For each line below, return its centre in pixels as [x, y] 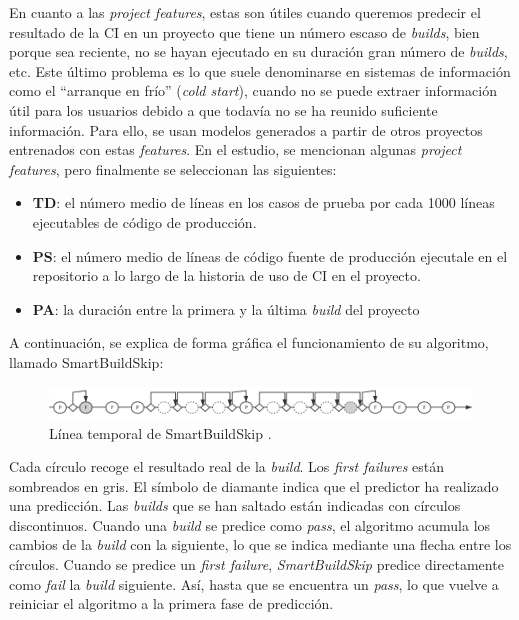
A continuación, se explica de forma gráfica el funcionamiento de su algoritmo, [249, 342]
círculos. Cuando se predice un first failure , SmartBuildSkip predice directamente [256, 564]
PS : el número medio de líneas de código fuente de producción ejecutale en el [270, 255]
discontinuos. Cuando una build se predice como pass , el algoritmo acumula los [250, 524]
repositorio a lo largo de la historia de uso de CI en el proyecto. [226, 275]
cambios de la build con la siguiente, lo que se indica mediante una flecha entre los [260, 544]
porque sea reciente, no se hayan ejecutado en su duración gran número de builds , [258, 51]
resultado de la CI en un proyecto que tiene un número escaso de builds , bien [244, 31]
